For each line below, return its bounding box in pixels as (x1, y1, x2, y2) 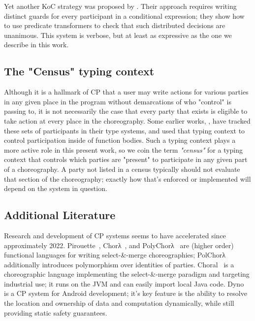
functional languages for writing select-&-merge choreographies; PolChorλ (4, 250, 226, 260)
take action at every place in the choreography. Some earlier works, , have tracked (4, 115, 251, 126)
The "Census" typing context (4, 64, 155, 79)
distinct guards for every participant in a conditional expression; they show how (4, 10, 245, 21)
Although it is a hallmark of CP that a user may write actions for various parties (4, 87, 249, 97)
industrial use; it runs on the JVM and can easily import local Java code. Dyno (4, 278, 244, 289)
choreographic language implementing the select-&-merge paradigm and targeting (4, 269, 250, 279)
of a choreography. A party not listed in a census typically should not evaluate (4, 163, 240, 174)
